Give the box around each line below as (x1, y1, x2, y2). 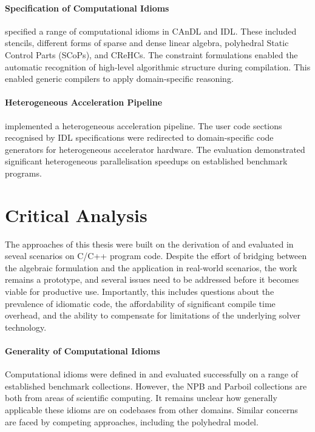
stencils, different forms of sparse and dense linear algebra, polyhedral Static (5, 36, 289, 49)
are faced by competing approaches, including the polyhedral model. (5, 415, 259, 428)
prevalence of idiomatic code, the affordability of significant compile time (5, 297, 276, 309)
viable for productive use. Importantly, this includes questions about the (5, 285, 274, 298)
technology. (5, 320, 47, 333)
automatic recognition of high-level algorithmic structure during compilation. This (5, 60, 311, 73)
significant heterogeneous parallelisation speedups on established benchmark (5, 155, 288, 167)
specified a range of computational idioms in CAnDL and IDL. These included (5, 24, 297, 37)
